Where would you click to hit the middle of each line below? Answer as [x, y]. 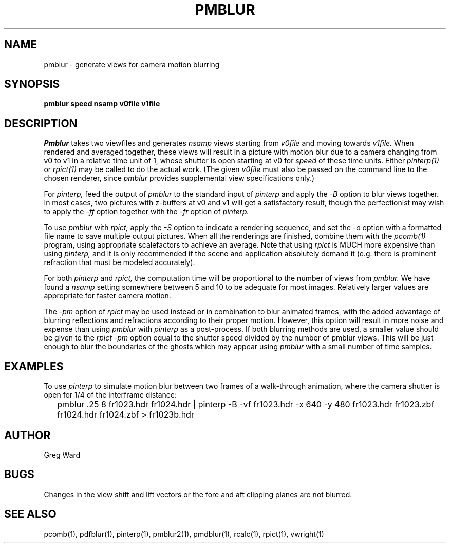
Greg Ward [62, 455]
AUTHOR [27, 435]
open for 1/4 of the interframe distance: [110, 395]
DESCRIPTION [41, 123]
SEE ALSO [30, 514]
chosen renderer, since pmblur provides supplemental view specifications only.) [179, 178]
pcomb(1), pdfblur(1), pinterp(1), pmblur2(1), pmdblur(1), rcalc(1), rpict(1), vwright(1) [184, 534]
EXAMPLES [34, 366]
